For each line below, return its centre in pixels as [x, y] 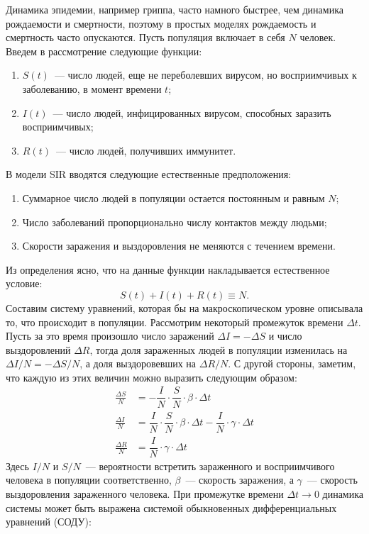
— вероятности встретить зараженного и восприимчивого [210, 466]
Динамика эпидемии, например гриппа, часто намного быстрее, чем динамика [175, 9]
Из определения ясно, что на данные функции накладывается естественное [168, 269]
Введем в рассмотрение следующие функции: [104, 51]
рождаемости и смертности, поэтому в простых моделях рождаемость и [161, 23]
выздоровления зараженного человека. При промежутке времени [145, 493]
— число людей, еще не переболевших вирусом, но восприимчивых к [205, 75]
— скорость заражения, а [239, 480]
